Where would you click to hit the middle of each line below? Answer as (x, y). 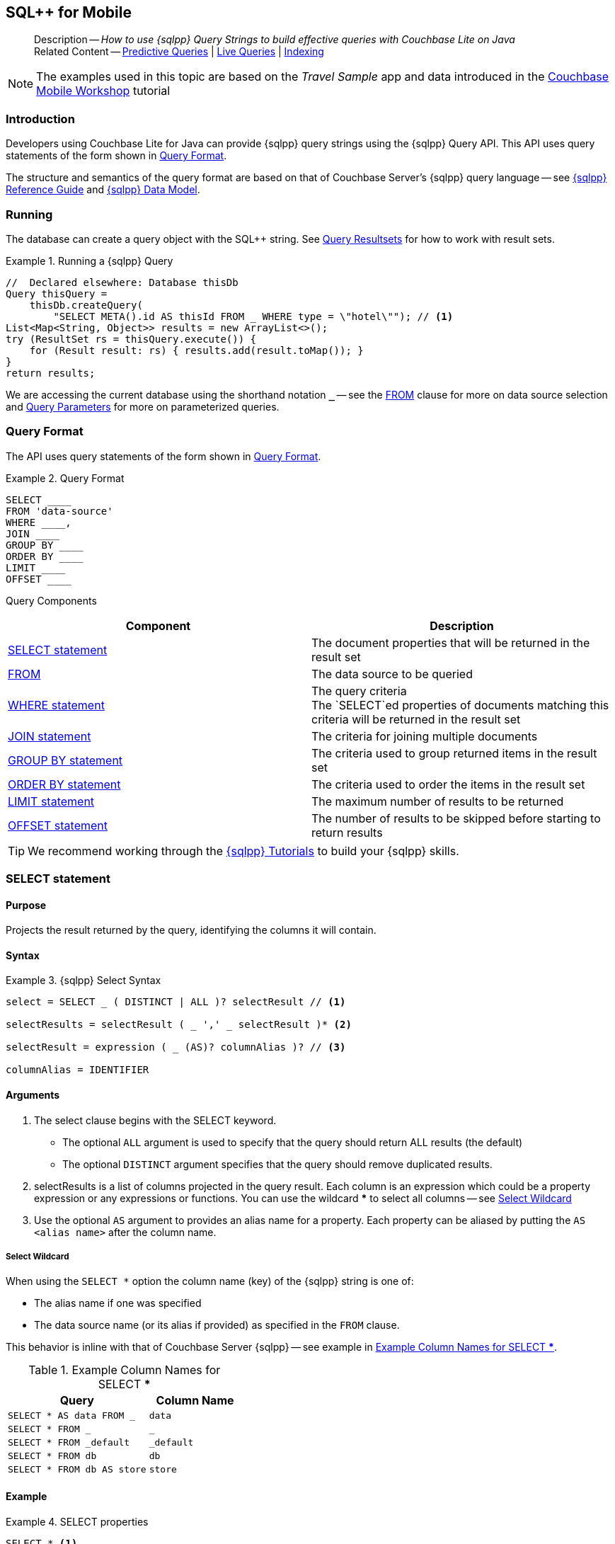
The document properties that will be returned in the (451, 642)
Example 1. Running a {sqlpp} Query (90, 261)
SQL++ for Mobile (69, 12)
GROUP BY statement (65, 760)
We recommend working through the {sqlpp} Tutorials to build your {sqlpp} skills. (243, 851)
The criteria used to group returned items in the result (454, 753)
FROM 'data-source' (59, 511)
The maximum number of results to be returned (438, 801)
